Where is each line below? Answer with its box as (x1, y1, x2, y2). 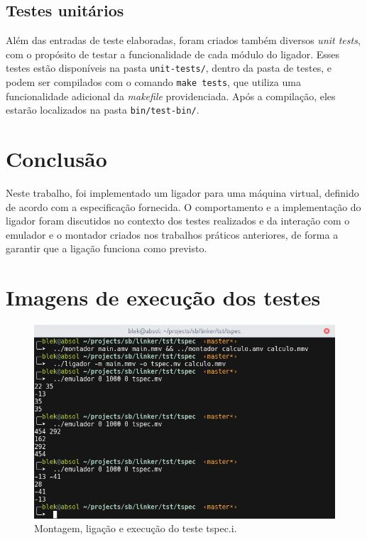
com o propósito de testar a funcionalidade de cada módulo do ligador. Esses (6, 46, 340, 61)
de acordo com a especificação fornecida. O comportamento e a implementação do (6, 199, 361, 214)
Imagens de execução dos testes (6, 283, 321, 312)
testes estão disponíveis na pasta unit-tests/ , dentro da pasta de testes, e (6, 60, 332, 75)
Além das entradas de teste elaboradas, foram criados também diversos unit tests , (6, 33, 361, 48)
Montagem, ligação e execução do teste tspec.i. (34, 521, 237, 536)
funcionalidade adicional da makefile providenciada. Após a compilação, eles (6, 88, 336, 103)
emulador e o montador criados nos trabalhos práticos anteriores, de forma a (6, 227, 339, 242)
